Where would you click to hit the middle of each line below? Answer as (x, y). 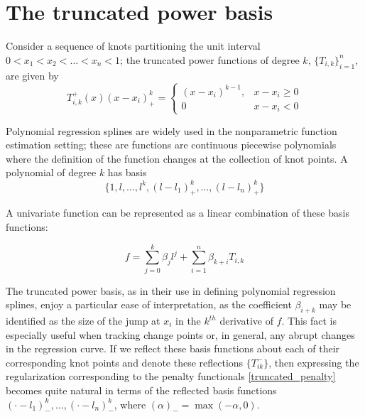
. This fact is (309, 321)
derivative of (246, 321)
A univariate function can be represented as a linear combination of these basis (178, 213)
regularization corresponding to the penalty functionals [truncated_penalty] (171, 376)
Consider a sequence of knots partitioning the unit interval (133, 46)
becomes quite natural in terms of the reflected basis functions (141, 390)
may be (335, 304)
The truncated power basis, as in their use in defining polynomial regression (171, 290)
